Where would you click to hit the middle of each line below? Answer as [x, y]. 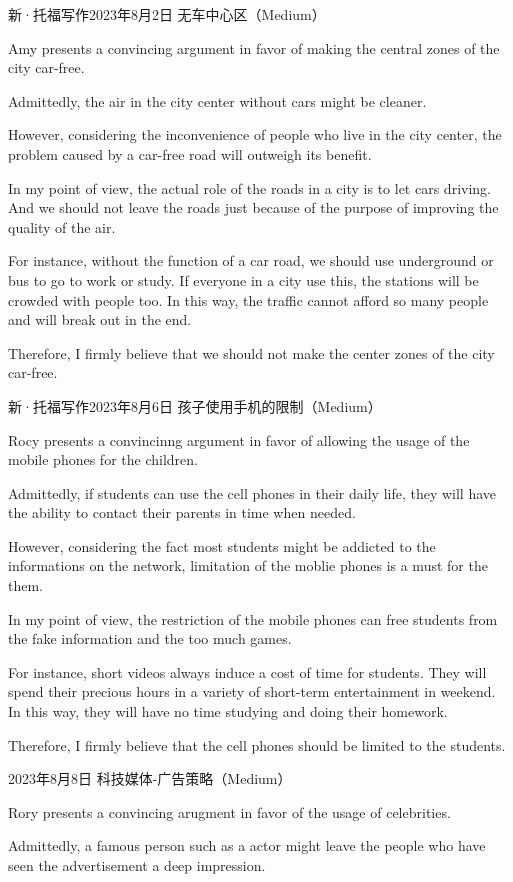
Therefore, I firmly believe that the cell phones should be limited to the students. [257, 744]
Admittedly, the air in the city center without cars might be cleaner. [217, 100]
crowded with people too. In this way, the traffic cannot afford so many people [248, 299]
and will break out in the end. [100, 319]
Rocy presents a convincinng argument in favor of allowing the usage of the [239, 439]
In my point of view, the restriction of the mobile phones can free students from [253, 618]
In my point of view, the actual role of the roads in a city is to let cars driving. [249, 187]
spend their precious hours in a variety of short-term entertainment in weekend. [252, 691]
